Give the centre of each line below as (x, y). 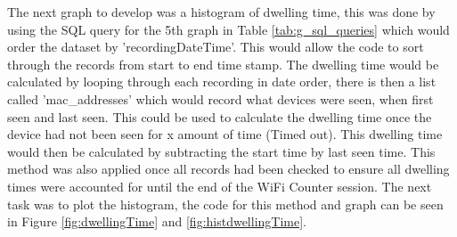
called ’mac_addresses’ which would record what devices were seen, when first (220, 98)
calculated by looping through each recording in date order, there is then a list (222, 82)
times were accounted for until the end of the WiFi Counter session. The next (220, 186)
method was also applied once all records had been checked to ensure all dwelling (228, 169)
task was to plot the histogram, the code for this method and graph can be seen (225, 204)
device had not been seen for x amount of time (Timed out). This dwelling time (225, 134)
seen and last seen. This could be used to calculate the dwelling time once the (220, 116)
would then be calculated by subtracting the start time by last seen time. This (221, 151)
